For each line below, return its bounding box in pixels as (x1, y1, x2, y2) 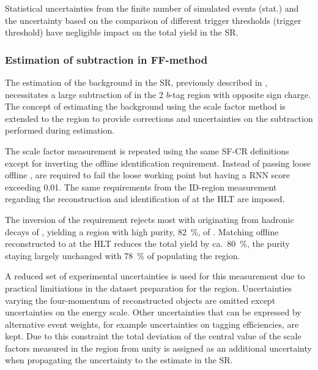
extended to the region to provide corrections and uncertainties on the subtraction (5, 111, 313, 124)
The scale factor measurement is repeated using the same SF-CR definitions (5, 144, 289, 157)
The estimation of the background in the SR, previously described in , (5, 76, 268, 88)
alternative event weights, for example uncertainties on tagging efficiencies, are (5, 317, 299, 330)
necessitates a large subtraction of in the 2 (5, 88, 163, 100)
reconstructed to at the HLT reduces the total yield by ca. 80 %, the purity (5, 237, 290, 250)
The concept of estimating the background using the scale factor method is (5, 100, 286, 113)
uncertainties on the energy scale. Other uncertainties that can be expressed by (5, 306, 301, 319)
